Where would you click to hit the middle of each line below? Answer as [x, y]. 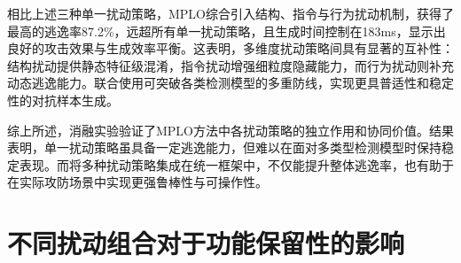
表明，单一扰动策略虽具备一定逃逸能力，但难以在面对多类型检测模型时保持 [224, 147]
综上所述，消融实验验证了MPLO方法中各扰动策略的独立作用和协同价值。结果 [231, 130]
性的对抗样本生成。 [63, 100]
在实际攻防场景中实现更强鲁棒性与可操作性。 [137, 182]
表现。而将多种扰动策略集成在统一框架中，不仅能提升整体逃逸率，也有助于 [236, 164]
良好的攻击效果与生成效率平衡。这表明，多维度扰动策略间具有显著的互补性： [230, 48]
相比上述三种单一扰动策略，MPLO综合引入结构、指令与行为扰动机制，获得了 [231, 13]
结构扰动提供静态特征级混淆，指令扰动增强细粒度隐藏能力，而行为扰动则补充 [230, 65]
